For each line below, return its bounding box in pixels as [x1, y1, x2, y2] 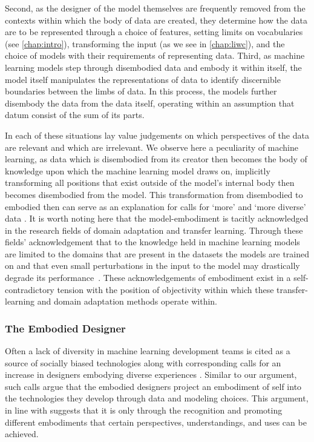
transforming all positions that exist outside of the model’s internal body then [5, 176, 295, 189]
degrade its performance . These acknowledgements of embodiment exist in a [5, 271, 291, 284]
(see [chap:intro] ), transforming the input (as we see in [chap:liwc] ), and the [5, 37, 285, 50]
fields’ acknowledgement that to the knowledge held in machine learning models [5, 236, 300, 248]
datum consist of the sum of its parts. [5, 108, 145, 121]
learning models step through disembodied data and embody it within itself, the [5, 61, 302, 73]
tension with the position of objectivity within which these [57, 283, 274, 295]
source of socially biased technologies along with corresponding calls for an [5, 356, 281, 369]
